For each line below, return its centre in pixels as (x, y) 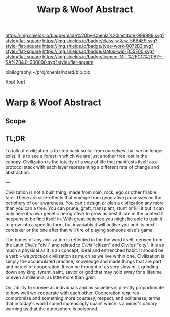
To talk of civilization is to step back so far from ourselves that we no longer (84, 150)
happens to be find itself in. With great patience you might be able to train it (84, 219)
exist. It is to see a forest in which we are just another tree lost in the (76, 156)
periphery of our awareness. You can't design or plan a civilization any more (85, 203)
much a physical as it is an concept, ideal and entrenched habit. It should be (84, 250)
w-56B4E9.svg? (141, 41)
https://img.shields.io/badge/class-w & (83, 41)
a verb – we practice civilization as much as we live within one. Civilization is (85, 256)
